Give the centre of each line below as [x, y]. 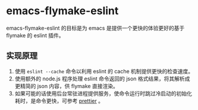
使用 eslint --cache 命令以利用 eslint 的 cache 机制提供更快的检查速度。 [104, 71]
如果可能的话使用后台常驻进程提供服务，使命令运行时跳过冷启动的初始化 [103, 93]
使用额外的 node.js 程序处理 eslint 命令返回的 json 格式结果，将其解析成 [102, 79]
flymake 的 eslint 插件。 [35, 35]
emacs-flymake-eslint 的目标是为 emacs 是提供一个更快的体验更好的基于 [95, 28]
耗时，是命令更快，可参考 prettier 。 [59, 101]
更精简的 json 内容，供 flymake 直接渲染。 [67, 86]
